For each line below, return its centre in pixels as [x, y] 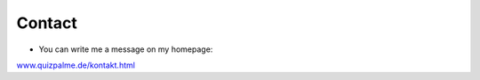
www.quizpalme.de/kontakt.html [76, 65]
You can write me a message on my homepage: [126, 49]
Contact [47, 23]
